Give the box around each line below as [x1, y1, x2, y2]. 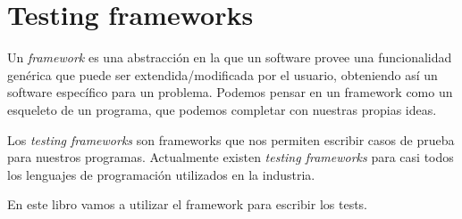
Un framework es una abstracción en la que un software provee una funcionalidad [7, 48, 452, 67]
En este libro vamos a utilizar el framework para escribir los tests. [7, 195, 368, 214]
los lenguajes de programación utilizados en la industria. [7, 165, 315, 183]
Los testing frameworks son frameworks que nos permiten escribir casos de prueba [7, 130, 455, 149]
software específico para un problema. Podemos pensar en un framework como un [7, 83, 453, 101]
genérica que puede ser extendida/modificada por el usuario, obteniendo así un [7, 65, 438, 84]
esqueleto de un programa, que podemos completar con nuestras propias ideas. [7, 100, 437, 118]
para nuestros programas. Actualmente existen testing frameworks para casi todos [7, 148, 454, 166]
